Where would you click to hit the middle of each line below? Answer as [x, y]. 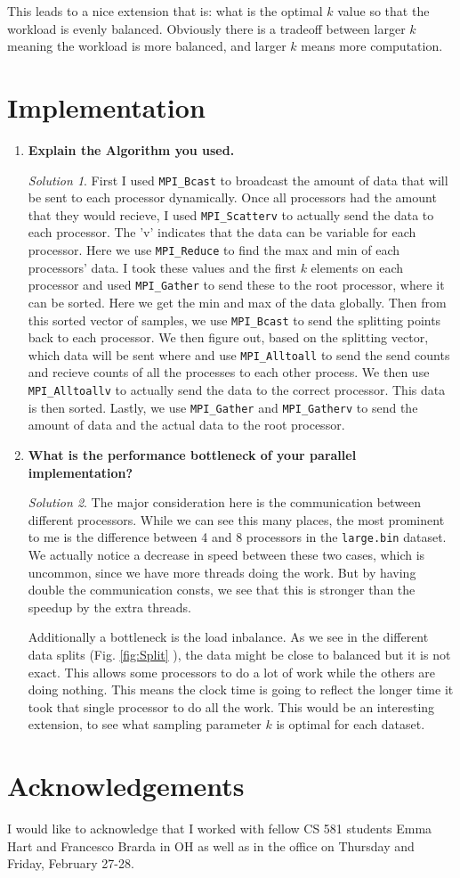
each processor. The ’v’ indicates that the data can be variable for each [222, 232]
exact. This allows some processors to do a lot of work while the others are [232, 672]
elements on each [357, 267]
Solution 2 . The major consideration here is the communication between [225, 502]
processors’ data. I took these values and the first [162, 267]
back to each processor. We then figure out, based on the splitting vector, [228, 337]
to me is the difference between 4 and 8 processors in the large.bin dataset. [237, 537]
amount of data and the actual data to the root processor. [186, 425]
